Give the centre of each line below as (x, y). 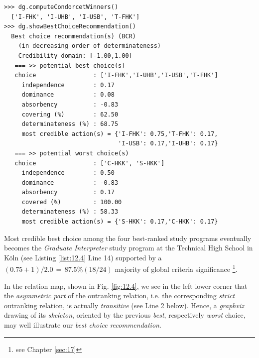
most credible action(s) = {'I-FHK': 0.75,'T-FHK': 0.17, (120, 134)
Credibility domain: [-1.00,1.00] (75, 56)
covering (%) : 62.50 (70, 114)
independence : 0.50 (68, 173)
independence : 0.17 (68, 85)
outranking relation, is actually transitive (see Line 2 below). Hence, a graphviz (124, 305)
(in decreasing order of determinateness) (89, 46)
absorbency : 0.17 (68, 192)
